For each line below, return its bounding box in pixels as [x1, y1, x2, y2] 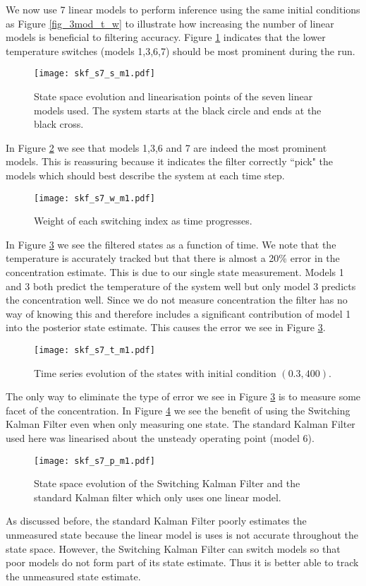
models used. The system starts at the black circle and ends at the [34, 102, 322, 117]
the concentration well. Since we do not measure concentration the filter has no [6, 292, 348, 307]
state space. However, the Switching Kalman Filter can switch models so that [6, 541, 341, 556]
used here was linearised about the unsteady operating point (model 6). [6, 431, 315, 446]
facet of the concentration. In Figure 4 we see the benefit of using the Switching [6, 402, 350, 417]
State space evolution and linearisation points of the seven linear [34, 89, 313, 104]
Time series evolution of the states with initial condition [34, 365, 276, 380]
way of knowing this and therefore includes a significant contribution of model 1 [6, 306, 351, 321]
